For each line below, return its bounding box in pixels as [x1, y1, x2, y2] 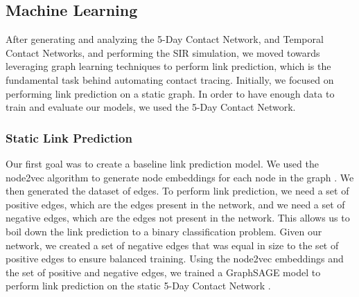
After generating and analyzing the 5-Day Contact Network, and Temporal [6, 32, 324, 46]
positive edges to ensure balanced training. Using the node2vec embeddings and [6, 251, 344, 266]
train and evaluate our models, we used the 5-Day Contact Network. [6, 100, 296, 114]
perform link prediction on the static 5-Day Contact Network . [6, 278, 271, 293]
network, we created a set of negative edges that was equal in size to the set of [6, 237, 339, 252]
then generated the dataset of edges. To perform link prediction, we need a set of [6, 183, 349, 198]
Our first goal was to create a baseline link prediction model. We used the [6, 156, 319, 170]
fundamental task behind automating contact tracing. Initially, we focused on [6, 72, 334, 87]
